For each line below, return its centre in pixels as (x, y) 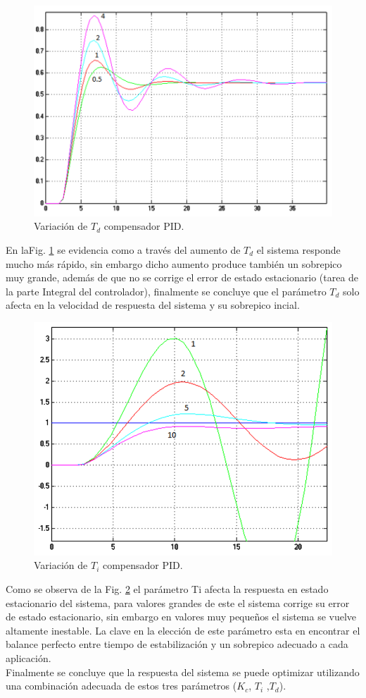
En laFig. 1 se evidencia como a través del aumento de (123, 249)
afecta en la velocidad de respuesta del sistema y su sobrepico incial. (153, 305)
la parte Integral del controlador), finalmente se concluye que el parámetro (166, 291)
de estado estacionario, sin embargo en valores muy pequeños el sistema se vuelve (181, 617)
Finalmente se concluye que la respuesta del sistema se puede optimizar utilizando (183, 672)
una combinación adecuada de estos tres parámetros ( (121, 686)
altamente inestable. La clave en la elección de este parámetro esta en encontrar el (183, 630)
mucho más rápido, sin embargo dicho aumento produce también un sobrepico (174, 263)
